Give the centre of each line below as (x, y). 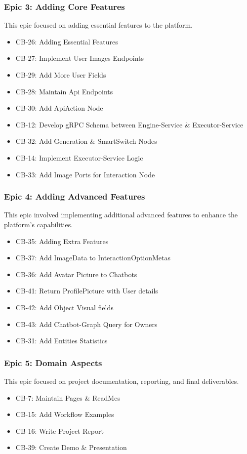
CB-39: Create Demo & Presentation (71, 447)
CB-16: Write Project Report (60, 431)
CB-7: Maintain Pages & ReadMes (68, 397)
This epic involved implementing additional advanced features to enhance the (121, 215)
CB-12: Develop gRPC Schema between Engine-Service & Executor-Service (129, 124)
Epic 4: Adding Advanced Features (75, 196)
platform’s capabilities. (39, 224)
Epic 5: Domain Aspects (53, 362)
